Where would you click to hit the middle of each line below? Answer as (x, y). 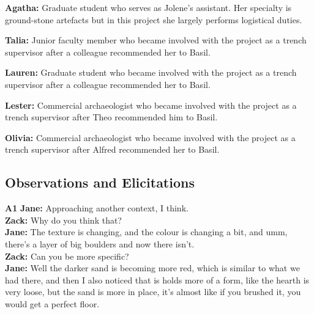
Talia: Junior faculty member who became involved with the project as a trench (156, 40)
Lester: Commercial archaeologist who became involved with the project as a (151, 105)
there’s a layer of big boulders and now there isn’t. (100, 243)
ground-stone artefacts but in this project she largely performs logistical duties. (154, 19)
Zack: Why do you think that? (63, 220)
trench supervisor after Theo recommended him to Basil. (111, 117)
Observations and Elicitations (100, 182)
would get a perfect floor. (52, 303)
